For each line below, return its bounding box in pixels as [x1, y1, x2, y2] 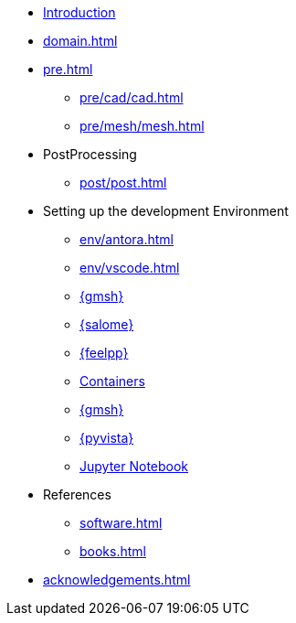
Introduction [43, 5, 116, 20]
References [43, 487, 111, 502]
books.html [79, 543, 146, 559]
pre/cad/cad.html [79, 90, 184, 105]
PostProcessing [43, 146, 137, 162]
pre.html [43, 61, 93, 77]
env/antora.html [79, 231, 174, 247]
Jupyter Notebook [79, 458, 189, 474]
